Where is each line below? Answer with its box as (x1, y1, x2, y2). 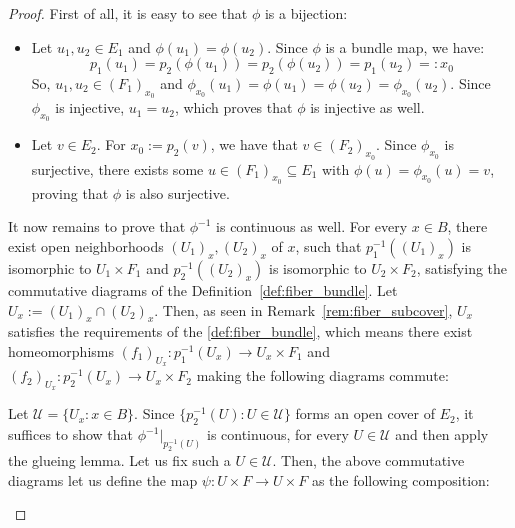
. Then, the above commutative (272, 449, 465, 470)
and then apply (395, 424, 489, 445)
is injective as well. (310, 97, 425, 118)
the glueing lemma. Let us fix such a (8, 449, 231, 470)
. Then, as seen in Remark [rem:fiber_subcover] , (154, 299, 453, 320)
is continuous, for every (206, 424, 349, 445)
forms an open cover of (295, 403, 435, 424)
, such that (295, 235, 362, 256)
